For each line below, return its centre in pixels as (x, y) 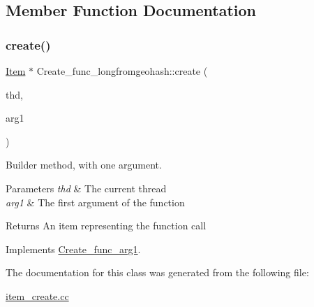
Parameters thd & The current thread (86, 188)
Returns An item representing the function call (106, 226)
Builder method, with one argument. (84, 165)
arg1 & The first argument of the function (95, 202)
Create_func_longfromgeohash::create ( (122, 71)
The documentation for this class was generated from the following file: (157, 272)
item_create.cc (37, 295)
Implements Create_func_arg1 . (73, 249)
